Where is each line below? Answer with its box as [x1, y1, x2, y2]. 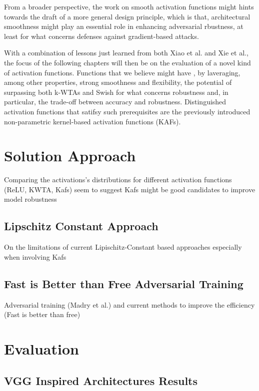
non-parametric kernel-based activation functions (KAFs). [4, 116, 181, 126]
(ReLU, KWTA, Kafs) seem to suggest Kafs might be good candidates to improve [4, 184, 255, 194]
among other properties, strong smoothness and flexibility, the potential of [4, 77, 232, 87]
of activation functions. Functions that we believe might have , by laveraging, [4, 67, 240, 77]
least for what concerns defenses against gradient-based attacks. [4, 30, 199, 41]
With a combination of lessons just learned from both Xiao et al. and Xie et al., [4, 47, 248, 58]
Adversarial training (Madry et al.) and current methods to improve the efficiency [4, 299, 255, 310]
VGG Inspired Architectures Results [4, 373, 198, 388]
